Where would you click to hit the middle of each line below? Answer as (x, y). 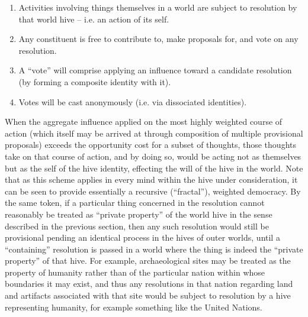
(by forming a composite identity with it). (95, 81)
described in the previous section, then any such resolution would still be (137, 226)
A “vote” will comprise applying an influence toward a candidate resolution (155, 70)
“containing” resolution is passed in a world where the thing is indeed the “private (154, 249)
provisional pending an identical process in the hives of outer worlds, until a (142, 237)
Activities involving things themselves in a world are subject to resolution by (158, 7)
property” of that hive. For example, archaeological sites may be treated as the (148, 261)
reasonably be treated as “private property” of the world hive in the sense (139, 214)
